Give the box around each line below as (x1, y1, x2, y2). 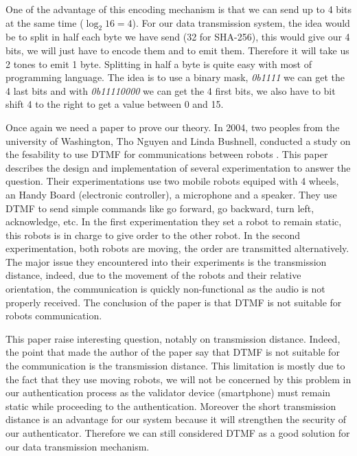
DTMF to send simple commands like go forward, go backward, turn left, (5, 201, 314, 215)
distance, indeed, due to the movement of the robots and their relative (5, 268, 301, 282)
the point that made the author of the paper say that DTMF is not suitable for (5, 345, 340, 359)
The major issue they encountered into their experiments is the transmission (5, 254, 327, 269)
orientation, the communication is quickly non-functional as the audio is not (5, 282, 325, 296)
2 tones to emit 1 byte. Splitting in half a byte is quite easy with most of (5, 56, 312, 71)
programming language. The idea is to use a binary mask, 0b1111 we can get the (5, 70, 345, 84)
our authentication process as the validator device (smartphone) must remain (5, 385, 331, 400)
